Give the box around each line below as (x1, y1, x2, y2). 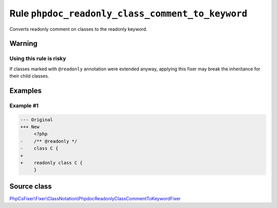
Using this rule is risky (9, 55, 66, 62)
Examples (9, 86, 42, 95)
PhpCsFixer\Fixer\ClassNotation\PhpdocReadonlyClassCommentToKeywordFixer (9, 195, 181, 201)
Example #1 (9, 102, 38, 109)
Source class (9, 182, 52, 191)
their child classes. (9, 73, 49, 79)
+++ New (20, 124, 39, 130)
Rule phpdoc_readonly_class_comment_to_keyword (9, 8, 248, 19)
